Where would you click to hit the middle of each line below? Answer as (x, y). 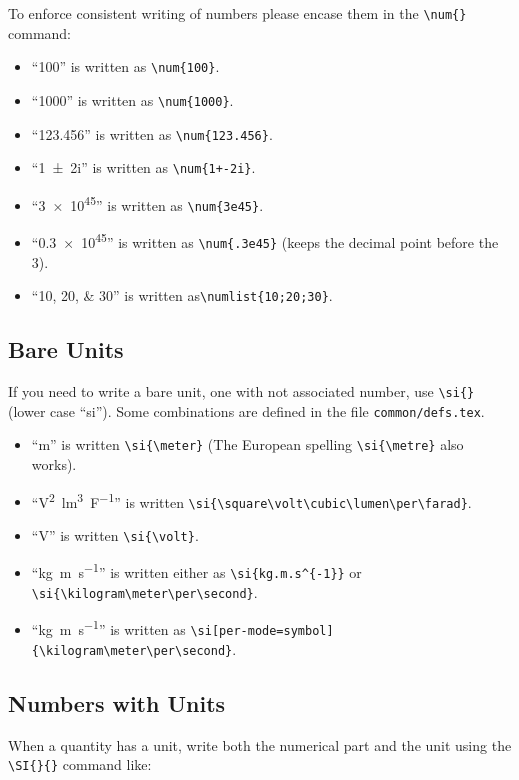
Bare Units (66, 349)
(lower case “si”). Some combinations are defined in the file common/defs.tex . (246, 410)
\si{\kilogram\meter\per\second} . (144, 591)
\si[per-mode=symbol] (262, 631)
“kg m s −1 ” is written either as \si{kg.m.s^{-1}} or (196, 571)
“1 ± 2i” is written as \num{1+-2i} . (143, 167)
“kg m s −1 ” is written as (108, 628)
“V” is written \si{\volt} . (115, 534)
